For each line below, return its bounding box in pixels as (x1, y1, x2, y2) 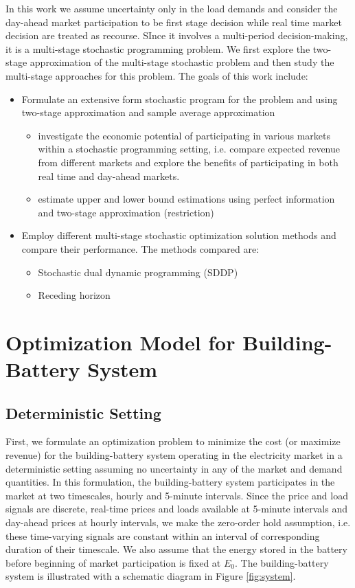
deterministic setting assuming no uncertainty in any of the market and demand (5, 461, 343, 475)
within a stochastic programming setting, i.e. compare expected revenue (38, 142, 341, 156)
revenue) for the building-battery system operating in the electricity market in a (5, 448, 343, 462)
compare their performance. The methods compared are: (21, 241, 260, 256)
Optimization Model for (5, 328, 236, 356)
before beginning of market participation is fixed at (5, 555, 221, 569)
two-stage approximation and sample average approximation (21, 105, 275, 120)
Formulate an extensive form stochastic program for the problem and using (21, 91, 338, 106)
